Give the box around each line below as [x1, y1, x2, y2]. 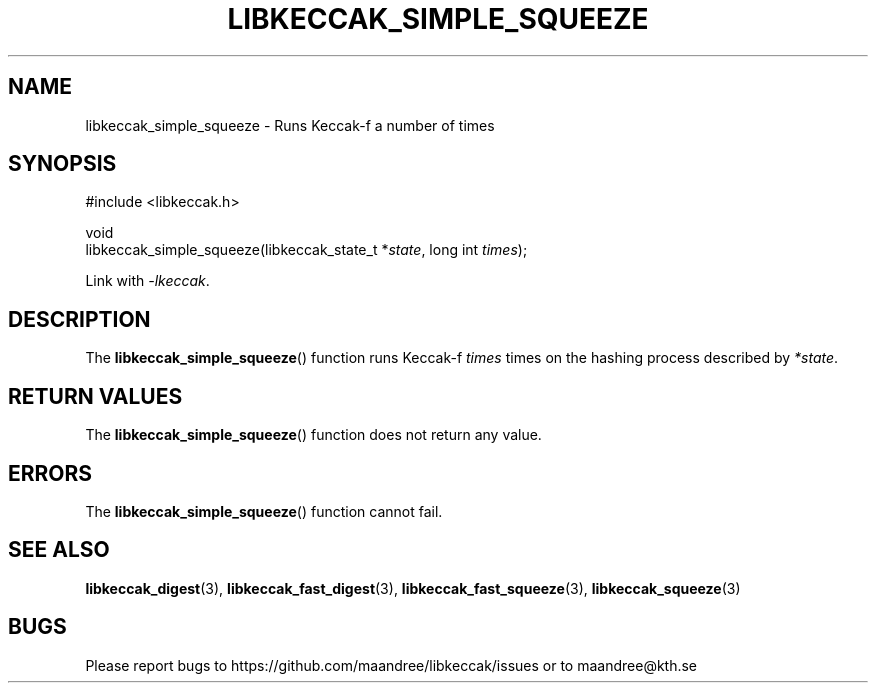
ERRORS [8, 460, 93, 486]
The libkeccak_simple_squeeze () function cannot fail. [85, 502, 443, 520]
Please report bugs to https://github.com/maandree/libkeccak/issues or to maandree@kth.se [85, 656, 698, 674]
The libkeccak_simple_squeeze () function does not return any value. [85, 426, 542, 444]
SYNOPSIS [8, 151, 117, 177]
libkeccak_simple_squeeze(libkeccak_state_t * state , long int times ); [85, 241, 528, 259]
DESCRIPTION [8, 306, 151, 332]
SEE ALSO [8, 537, 110, 563]
